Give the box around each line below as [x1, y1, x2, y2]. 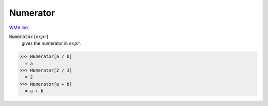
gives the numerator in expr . [21, 40, 81, 46]
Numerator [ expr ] [9, 34, 49, 39]
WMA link [9, 25, 29, 31]
